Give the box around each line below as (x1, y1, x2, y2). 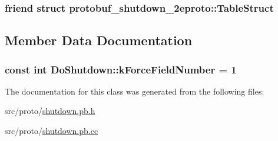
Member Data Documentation (5, 31, 193, 49)
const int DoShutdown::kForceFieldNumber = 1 (5, 62, 237, 76)
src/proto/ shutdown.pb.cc (5, 125, 98, 137)
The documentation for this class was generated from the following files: (5, 85, 264, 97)
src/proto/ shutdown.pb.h (5, 105, 95, 117)
